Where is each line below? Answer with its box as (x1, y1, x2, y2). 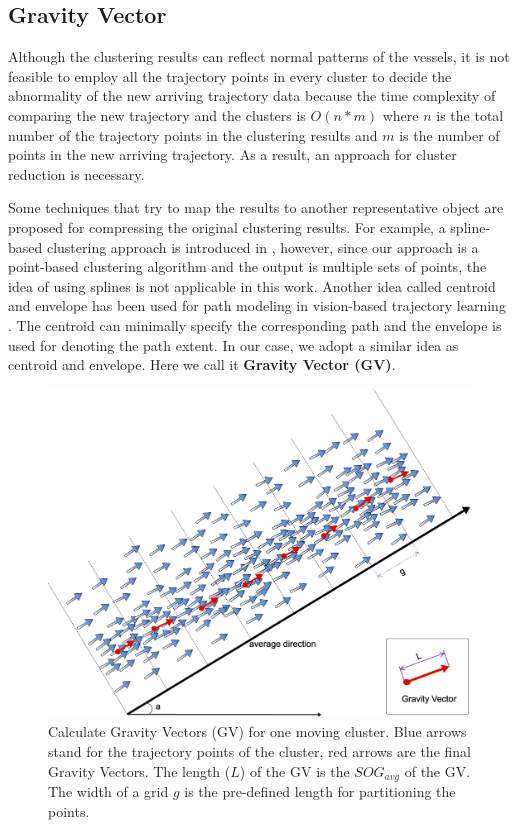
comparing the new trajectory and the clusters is (8, 104, 306, 125)
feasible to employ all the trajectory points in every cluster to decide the (8, 65, 452, 86)
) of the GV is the (239, 760, 350, 781)
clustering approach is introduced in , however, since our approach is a (46, 236, 479, 257)
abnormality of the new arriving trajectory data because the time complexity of (8, 85, 496, 106)
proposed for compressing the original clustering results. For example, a (8, 216, 446, 237)
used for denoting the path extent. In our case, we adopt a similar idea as (8, 334, 459, 355)
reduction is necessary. (8, 163, 145, 184)
